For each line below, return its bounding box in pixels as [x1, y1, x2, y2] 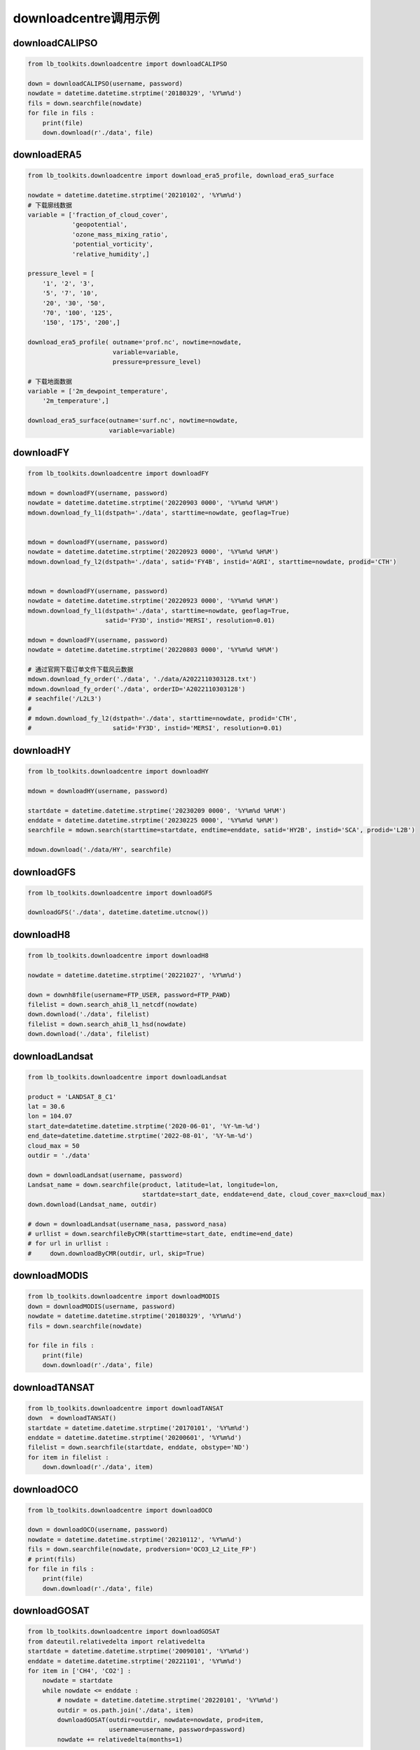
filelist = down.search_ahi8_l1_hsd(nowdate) [27, 1020, 187, 1028]
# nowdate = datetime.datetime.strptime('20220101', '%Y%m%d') [57, 1696, 279, 1704]
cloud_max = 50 [27, 1142, 80, 1149]
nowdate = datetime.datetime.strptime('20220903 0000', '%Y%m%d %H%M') [27, 499, 279, 507]
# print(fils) [27, 1555, 76, 1563]
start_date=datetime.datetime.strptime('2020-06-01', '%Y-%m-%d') [27, 1122, 260, 1130]
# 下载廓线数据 [27, 201, 73, 209]
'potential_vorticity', [71, 240, 154, 248]
